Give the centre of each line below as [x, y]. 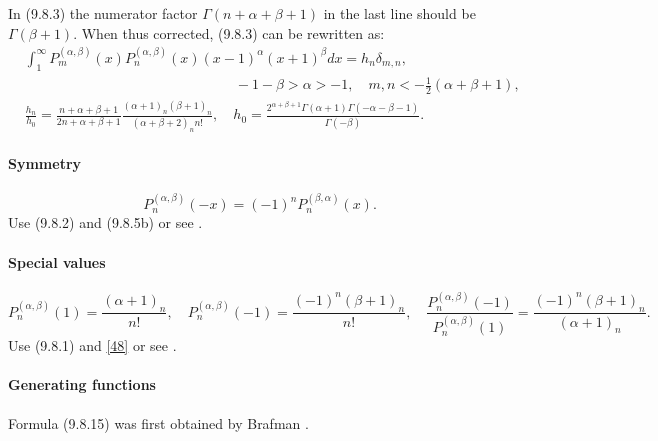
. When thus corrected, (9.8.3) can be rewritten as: [229, 32]
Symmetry [45, 163]
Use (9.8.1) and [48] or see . [92, 345]
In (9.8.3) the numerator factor [103, 13]
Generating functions [82, 384]
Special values [57, 261]
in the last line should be [399, 13]
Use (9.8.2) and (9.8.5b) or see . [105, 222]
